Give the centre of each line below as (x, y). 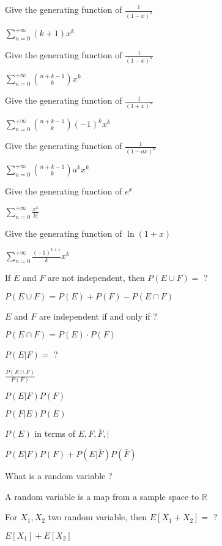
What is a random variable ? (59, 476)
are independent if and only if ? (98, 316)
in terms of (55, 433)
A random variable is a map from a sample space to (102, 496)
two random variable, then (98, 517)
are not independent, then (96, 278)
